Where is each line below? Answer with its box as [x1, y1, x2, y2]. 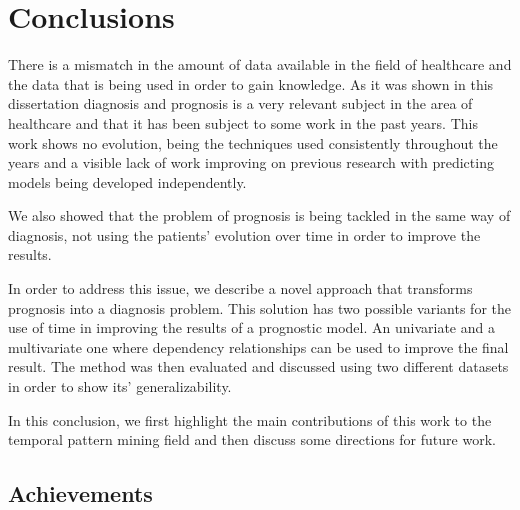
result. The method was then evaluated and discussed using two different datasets [8, 356, 509, 377]
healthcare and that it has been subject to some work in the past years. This [8, 112, 478, 133]
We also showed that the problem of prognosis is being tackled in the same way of [8, 205, 511, 226]
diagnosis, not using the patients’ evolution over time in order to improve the [8, 224, 481, 245]
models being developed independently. [8, 171, 247, 192]
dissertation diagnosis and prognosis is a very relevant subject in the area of [8, 93, 473, 114]
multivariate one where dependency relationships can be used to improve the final [8, 336, 509, 357]
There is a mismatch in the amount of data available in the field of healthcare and [8, 54, 512, 75]
